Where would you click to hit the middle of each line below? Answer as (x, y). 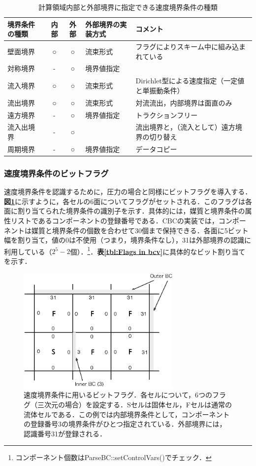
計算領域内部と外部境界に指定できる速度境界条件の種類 (128, 7)
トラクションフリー (167, 115)
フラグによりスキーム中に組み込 (187, 47)
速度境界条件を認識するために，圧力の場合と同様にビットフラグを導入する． (128, 192)
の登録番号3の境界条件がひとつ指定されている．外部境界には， (125, 424)
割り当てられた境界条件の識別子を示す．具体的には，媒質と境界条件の (131, 211)
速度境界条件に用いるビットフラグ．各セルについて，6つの (118, 395)
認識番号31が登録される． (65, 433)
